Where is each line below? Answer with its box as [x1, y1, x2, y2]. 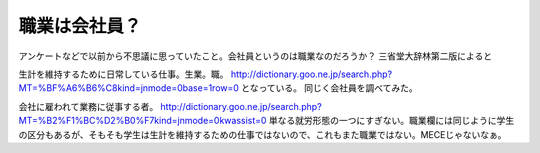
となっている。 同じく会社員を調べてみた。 [241, 82, 419, 94]
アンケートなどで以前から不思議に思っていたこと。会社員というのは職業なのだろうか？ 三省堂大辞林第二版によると [18, 50, 493, 62]
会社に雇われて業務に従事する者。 [18, 100, 159, 112]
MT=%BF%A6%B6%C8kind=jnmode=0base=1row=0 [18, 82, 240, 94]
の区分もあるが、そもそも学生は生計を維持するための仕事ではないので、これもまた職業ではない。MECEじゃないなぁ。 [18, 128, 507, 140]
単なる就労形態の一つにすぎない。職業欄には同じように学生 [268, 115, 515, 127]
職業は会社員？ [18, 15, 142, 37]
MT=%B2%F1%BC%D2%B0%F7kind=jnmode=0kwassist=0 [18, 115, 267, 127]
